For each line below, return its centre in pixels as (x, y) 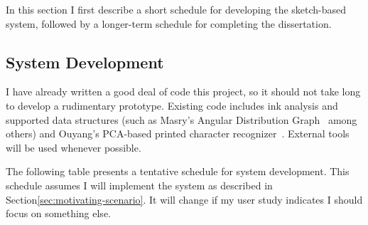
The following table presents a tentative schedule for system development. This (178, 171)
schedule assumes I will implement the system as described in (139, 185)
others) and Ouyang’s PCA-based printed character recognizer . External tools (178, 134)
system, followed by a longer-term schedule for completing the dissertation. (169, 23)
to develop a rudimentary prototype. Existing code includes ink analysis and (172, 105)
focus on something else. (58, 213)
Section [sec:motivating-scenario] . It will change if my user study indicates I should (184, 199)
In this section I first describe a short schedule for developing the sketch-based (176, 9)
